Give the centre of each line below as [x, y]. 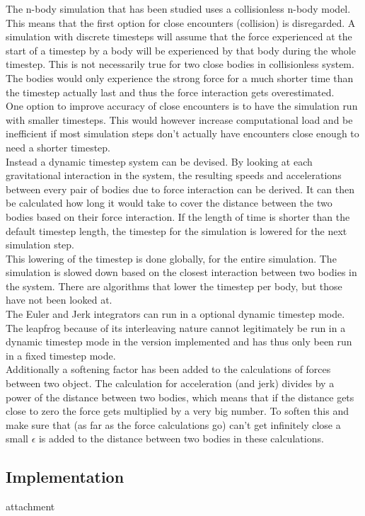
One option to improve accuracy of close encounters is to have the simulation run [182, 106]
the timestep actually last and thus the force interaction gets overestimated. [170, 92]
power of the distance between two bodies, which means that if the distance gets [180, 397]
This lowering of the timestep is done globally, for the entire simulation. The [171, 258]
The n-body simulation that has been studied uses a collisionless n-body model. [178, 8]
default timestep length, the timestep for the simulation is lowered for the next [176, 230]
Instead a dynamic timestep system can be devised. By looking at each [159, 161]
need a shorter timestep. [58, 147]
